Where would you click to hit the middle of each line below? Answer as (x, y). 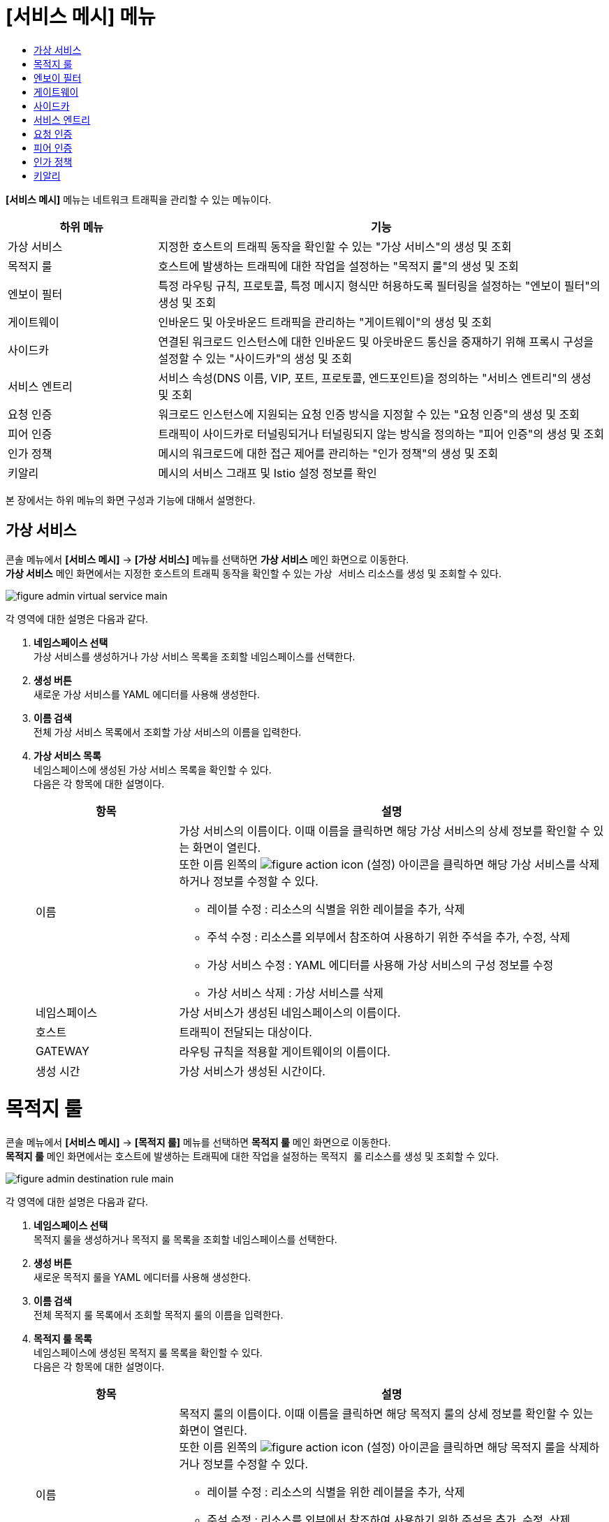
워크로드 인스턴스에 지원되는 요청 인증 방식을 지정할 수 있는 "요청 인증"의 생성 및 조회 (369, 414)
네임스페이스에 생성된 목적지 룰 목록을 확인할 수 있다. (148, 1353)
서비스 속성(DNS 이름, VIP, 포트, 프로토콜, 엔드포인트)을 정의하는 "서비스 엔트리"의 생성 (375, 378)
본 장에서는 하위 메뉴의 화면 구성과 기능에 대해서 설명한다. (131, 500)
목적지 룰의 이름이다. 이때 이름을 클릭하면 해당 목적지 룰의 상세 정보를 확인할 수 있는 (386, 1414)
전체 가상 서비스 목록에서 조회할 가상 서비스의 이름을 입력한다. (168, 732)
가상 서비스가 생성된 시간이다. (252, 1071)
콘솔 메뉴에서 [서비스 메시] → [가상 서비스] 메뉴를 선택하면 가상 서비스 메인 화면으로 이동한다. (207, 559)
